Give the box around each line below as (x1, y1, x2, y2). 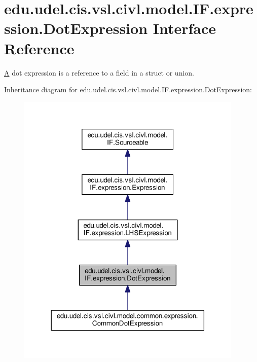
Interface (153, 18, 216, 39)
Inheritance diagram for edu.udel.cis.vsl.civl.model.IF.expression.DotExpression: (4, 84, 252, 95)
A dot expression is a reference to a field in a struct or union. (4, 67, 194, 78)
